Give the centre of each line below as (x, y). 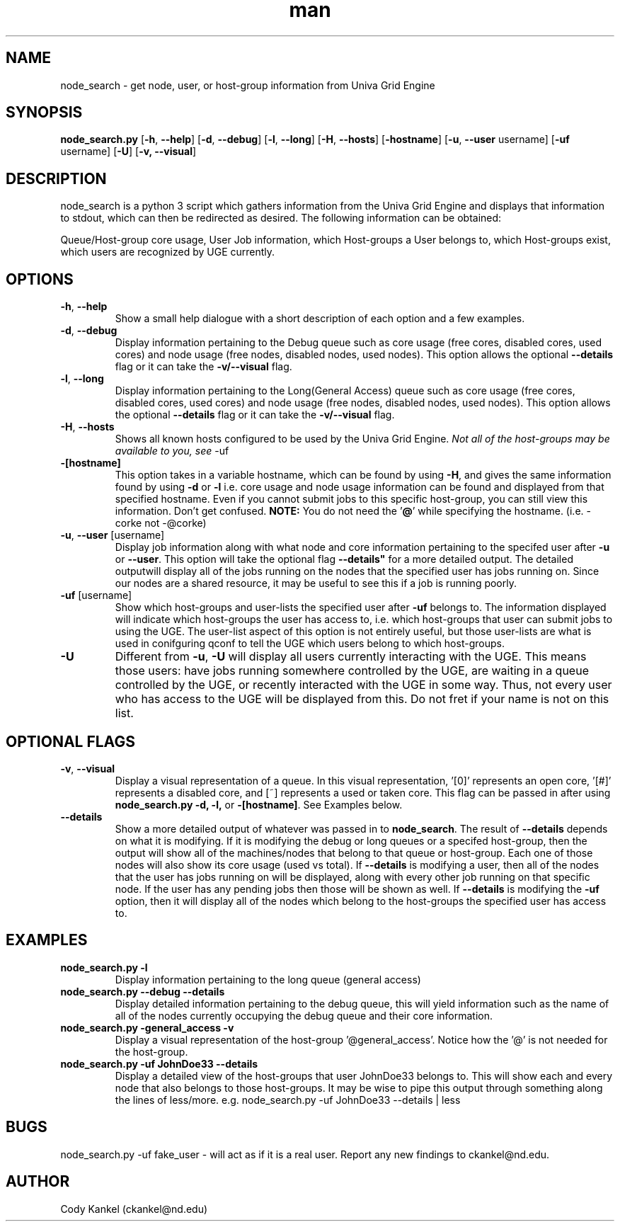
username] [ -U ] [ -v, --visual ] (128, 152)
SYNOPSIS (44, 113)
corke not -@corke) (161, 523)
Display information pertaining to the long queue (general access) (268, 979)
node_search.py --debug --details (143, 991)
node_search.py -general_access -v (147, 1027)
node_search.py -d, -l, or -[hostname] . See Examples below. (259, 804)
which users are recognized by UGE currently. (168, 252)
